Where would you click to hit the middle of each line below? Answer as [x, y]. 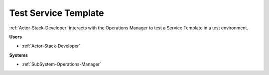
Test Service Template [57, 13]
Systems [19, 55]
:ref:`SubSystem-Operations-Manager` [62, 64]
